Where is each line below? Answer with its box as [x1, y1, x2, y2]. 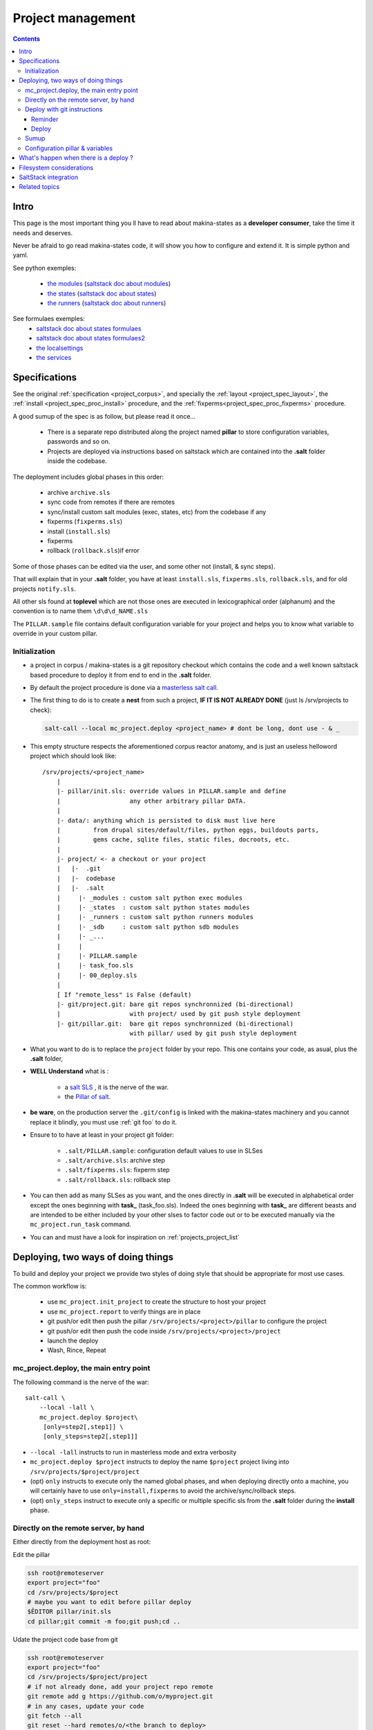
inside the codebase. [47, 457, 107, 465]
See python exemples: [12, 264, 77, 272]
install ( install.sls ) [47, 527, 111, 536]
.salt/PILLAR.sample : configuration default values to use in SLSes [64, 1146, 263, 1155]
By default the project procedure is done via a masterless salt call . [30, 684, 219, 692]
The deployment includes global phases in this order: [12, 473, 164, 481]
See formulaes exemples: [12, 315, 86, 323]
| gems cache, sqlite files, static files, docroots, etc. [56, 836, 290, 844]
